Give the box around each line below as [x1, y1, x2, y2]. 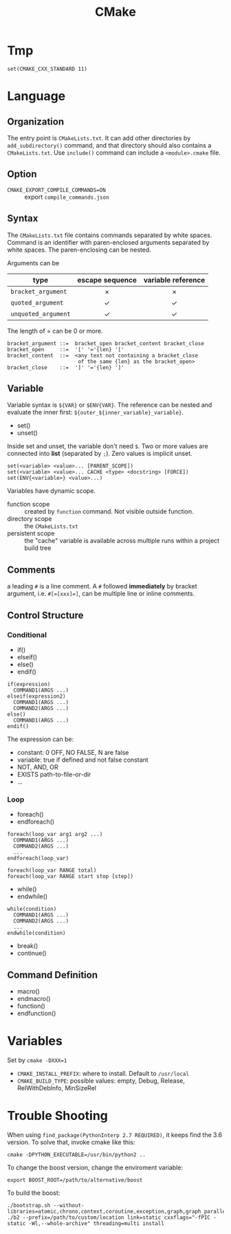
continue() [16, 949, 47, 958]
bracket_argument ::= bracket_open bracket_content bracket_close [7, 340, 205, 347]
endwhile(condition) [7, 929, 67, 937]
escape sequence [77, 275, 137, 285]
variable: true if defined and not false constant [16, 756, 149, 764]
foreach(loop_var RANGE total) [7, 867, 97, 874]
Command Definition [7, 969, 98, 980]
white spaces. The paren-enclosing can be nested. [7, 245, 151, 254]
